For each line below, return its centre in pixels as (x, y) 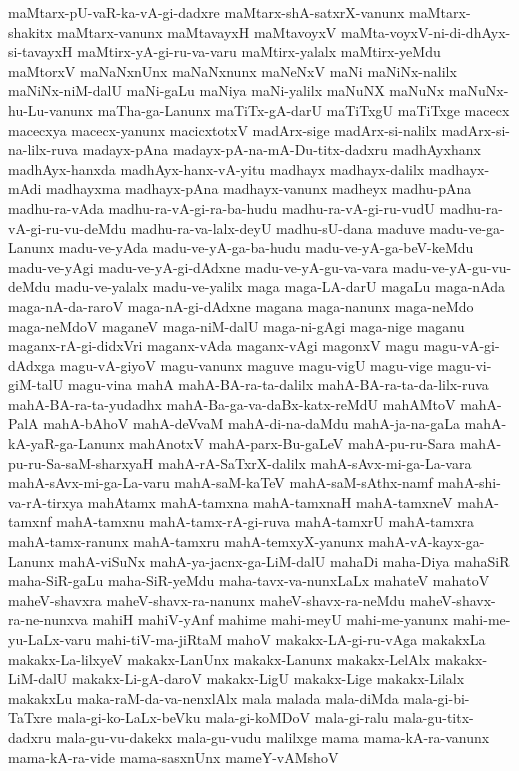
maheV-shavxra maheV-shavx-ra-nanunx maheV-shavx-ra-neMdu (207, 599)
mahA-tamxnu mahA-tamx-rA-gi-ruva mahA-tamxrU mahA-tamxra (265, 521)
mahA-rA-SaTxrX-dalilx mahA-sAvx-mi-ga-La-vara (314, 462)
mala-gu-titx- (433, 717)
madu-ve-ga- (467, 227)
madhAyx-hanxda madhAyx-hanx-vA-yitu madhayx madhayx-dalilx (216, 168)
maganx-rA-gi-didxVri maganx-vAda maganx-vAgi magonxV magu (213, 345)
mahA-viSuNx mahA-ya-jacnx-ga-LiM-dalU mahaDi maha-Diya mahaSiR (284, 560)
